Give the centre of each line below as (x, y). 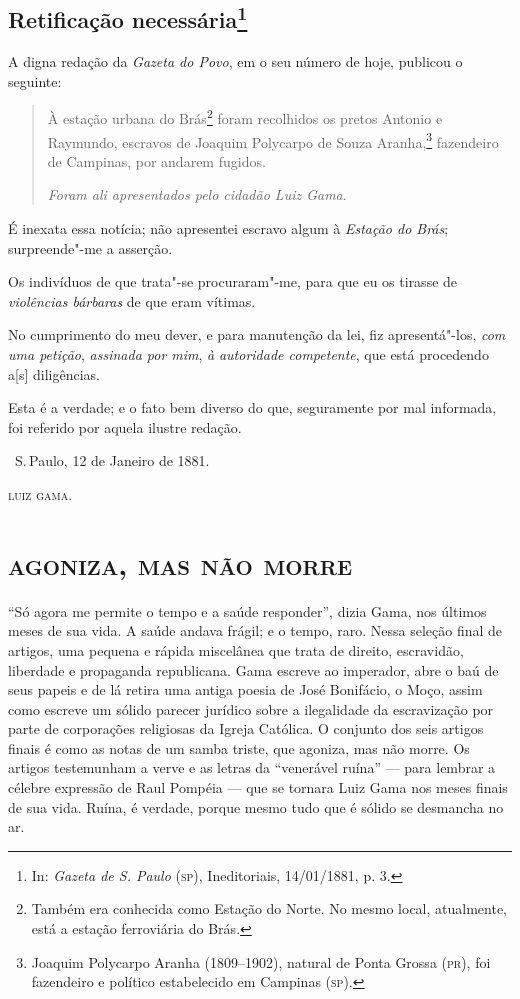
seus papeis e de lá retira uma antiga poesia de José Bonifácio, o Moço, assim (245, 689)
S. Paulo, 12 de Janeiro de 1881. (112, 460)
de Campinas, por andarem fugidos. (156, 160)
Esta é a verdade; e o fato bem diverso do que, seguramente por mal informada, (252, 407)
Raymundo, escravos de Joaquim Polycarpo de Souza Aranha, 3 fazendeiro (273, 140)
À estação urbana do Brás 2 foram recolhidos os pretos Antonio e (245, 117)
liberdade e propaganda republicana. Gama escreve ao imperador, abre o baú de (253, 669)
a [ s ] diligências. (54, 373)
